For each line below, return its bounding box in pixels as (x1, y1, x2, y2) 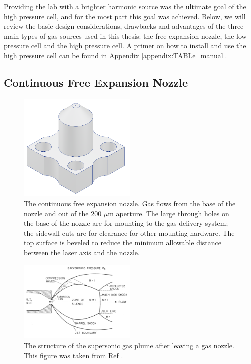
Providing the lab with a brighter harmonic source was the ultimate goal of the (4, 1, 246, 11)
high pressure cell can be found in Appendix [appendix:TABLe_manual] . (4, 50, 227, 60)
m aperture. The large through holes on (108, 208, 229, 218)
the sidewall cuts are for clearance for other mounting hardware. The (24, 227, 235, 238)
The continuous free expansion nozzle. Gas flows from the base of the (24, 198, 236, 209)
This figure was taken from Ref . (24, 350, 123, 360)
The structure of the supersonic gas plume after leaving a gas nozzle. (24, 340, 234, 350)
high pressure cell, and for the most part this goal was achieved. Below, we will (4, 11, 246, 21)
